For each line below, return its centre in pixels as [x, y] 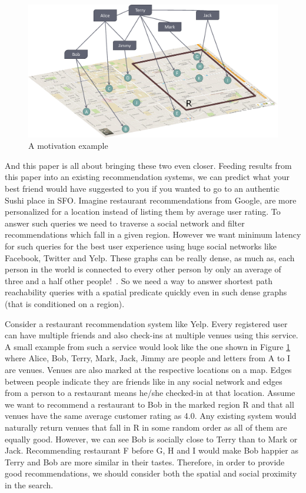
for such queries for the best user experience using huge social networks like [141, 246]
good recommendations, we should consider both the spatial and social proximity [151, 473]
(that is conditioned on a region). [65, 303]
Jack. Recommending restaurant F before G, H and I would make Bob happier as [152, 450]
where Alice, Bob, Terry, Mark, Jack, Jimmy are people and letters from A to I [148, 358]
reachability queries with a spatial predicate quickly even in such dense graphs [146, 292]
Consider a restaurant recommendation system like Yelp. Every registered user [146, 323]
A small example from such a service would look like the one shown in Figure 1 [148, 346]
